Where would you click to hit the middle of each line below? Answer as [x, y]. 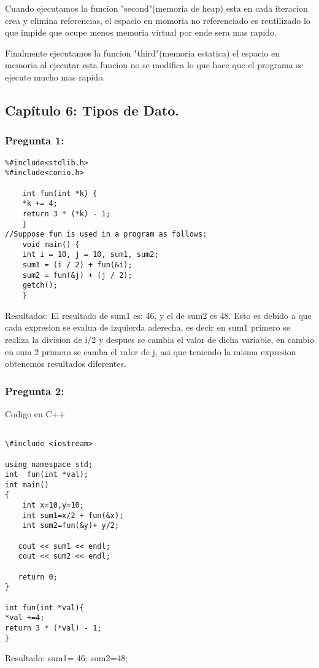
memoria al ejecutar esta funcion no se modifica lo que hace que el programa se [154, 65]
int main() [27, 485]
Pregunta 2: [35, 391]
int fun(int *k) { [60, 193]
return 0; [38, 577]
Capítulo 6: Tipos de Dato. [92, 110]
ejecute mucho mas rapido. [55, 77]
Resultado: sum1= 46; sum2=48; [67, 658]
